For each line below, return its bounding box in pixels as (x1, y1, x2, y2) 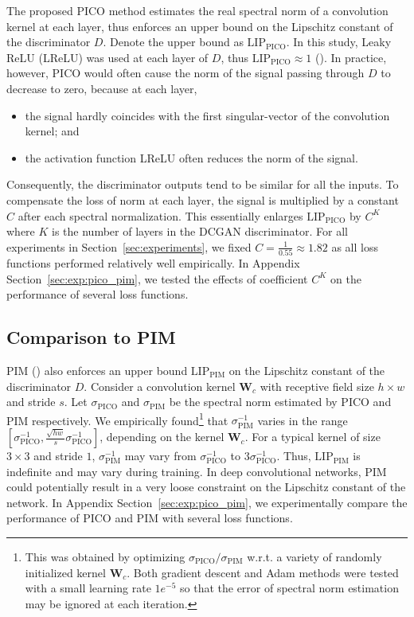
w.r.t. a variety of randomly (247, 549, 382, 565)
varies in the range (257, 412, 348, 428)
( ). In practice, (315, 49, 387, 65)
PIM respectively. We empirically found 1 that (6, 409, 228, 428)
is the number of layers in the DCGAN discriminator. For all (52, 223, 348, 240)
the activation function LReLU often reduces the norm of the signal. (25, 149, 358, 166)
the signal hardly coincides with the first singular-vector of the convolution (25, 107, 390, 123)
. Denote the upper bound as (103, 33, 244, 50)
